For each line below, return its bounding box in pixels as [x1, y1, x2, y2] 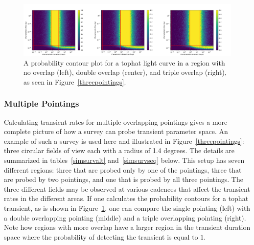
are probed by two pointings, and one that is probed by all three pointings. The [4, 174, 243, 184]
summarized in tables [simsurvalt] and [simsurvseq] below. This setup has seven [4, 155, 245, 165]
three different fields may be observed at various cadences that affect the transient [4, 183, 250, 194]
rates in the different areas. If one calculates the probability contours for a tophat [4, 193, 249, 203]
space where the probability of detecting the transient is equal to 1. [4, 231, 206, 242]
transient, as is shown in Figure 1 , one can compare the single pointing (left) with [4, 203, 251, 213]
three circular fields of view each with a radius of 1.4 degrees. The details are [4, 145, 235, 156]
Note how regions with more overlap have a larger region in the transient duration [4, 222, 251, 232]
